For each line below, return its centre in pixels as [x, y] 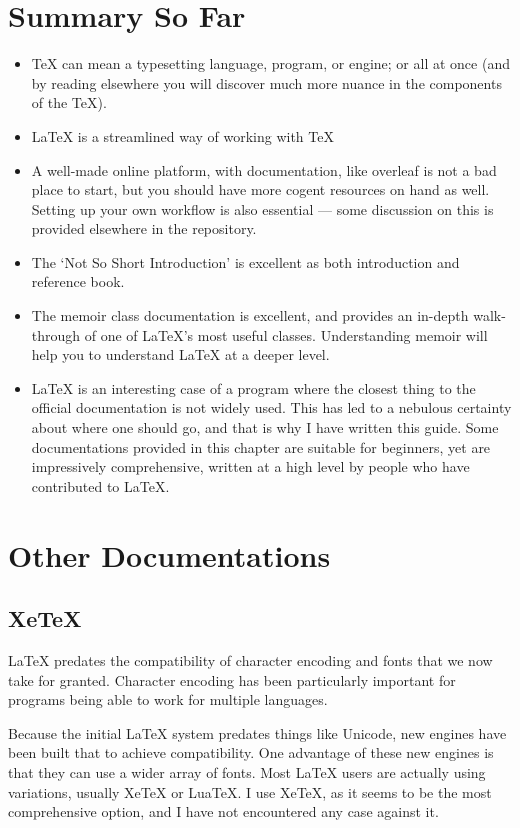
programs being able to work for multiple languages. [168, 699]
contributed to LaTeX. [100, 485]
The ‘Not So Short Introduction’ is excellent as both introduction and [245, 261]
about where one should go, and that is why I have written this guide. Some [265, 427]
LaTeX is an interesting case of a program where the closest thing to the [253, 387]
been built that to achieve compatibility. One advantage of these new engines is [251, 752]
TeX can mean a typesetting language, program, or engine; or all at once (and [270, 63]
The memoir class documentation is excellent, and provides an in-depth [250, 315]
